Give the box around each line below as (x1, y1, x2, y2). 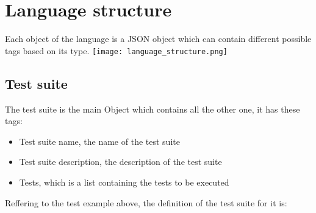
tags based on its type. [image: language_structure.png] (5, 44, 228, 57)
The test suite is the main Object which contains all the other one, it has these (5, 102, 300, 115)
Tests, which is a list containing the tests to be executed (19, 175, 229, 188)
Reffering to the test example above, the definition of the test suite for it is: (5, 196, 287, 209)
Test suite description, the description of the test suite (19, 155, 222, 168)
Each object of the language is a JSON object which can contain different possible (5, 32, 312, 45)
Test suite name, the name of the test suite (19, 134, 180, 147)
